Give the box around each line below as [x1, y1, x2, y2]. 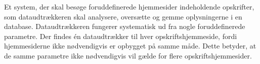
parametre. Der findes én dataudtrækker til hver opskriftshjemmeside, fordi [4, 30, 237, 41]
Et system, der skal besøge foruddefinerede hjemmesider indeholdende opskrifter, [4, 1, 254, 11]
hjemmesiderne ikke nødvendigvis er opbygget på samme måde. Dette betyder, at [4, 40, 256, 51]
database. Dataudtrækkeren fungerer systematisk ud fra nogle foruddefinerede [4, 21, 245, 31]
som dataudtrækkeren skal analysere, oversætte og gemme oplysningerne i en [4, 11, 242, 21]
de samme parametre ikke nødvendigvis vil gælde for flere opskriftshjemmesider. [4, 50, 252, 60]
